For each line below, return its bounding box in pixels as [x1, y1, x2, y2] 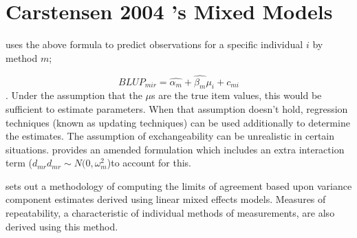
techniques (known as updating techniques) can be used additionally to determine [6, 115, 350, 129]
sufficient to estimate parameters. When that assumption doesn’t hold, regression [6, 101, 348, 116]
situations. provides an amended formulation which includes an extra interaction [6, 142, 345, 156]
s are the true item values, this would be [151, 88, 322, 102]
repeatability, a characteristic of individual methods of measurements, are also [6, 206, 335, 220]
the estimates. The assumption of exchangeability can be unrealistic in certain [6, 129, 335, 143]
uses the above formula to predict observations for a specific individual [6, 37, 303, 52]
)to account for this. [107, 155, 191, 170]
